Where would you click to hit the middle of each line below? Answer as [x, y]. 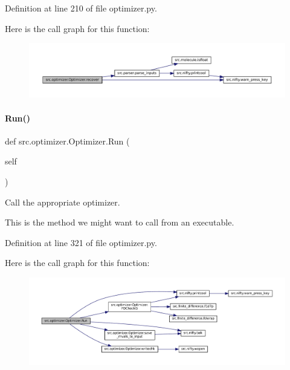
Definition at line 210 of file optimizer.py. [81, 8]
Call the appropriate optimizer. [63, 202]
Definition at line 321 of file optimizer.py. [81, 242]
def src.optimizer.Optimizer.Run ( [67, 141]
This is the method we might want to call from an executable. [120, 222]
